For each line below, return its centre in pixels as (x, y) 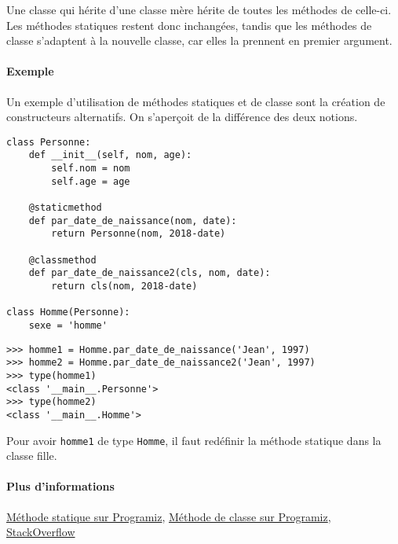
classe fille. (32, 456)
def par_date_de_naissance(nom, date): (133, 221)
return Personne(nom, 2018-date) (139, 234)
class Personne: (49, 142)
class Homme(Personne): (68, 312)
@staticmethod (65, 208)
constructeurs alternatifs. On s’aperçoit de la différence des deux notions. (182, 117)
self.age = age (91, 181)
